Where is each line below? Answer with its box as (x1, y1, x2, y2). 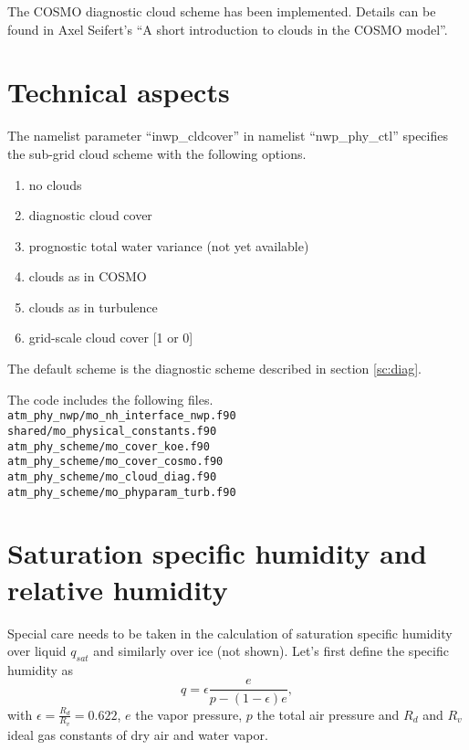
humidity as (7, 660, 74, 679)
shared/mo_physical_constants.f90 (7, 424, 217, 438)
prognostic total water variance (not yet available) (28, 236, 309, 255)
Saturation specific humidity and (7, 534, 427, 572)
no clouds (28, 174, 82, 194)
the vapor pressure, (135, 704, 243, 724)
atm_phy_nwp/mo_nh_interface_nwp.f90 (7, 409, 236, 423)
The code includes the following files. (7, 389, 214, 408)
